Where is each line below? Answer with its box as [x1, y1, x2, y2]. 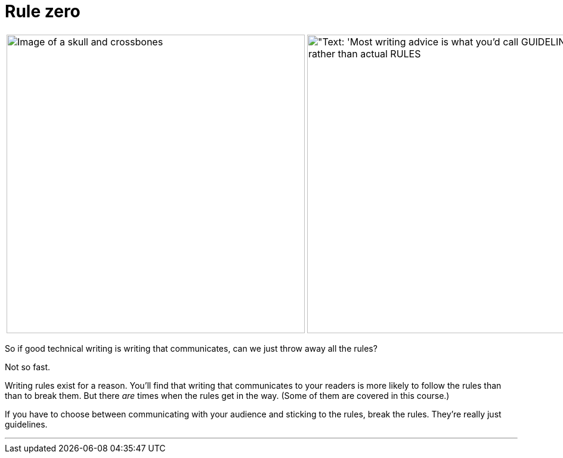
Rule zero [5, 1, 81, 21]
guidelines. [5, 419, 48, 429]
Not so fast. [5, 361, 51, 372]
